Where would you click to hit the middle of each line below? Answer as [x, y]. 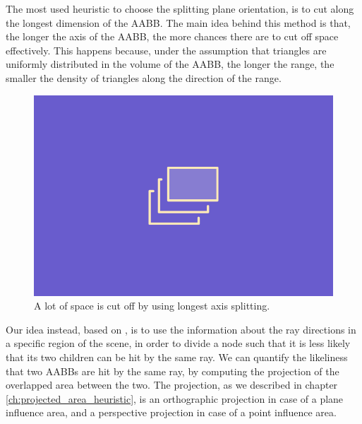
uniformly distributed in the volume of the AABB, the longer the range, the [170, 64]
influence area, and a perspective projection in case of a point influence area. [171, 412]
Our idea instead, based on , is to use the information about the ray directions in [181, 329]
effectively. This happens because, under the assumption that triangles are [166, 50]
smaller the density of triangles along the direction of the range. [144, 77]
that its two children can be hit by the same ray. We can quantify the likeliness [177, 357]
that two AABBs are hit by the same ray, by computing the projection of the [173, 371]
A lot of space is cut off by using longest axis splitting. [152, 306]
